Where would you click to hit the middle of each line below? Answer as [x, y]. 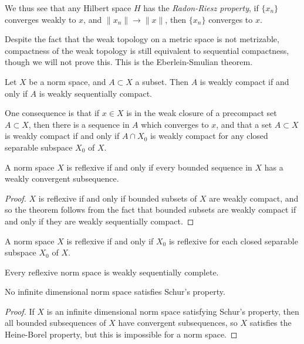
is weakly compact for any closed [209, 136]
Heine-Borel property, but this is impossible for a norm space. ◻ [121, 334]
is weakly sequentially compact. [95, 93]
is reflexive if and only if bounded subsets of [118, 198]
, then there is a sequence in [79, 124]
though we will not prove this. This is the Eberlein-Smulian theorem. [129, 62]
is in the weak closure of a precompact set [202, 113]
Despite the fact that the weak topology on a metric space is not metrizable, [142, 39]
